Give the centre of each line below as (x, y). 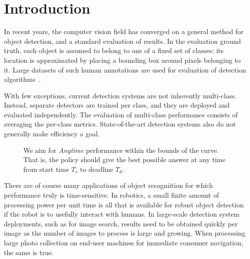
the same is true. (29, 252)
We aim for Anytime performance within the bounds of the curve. (121, 150)
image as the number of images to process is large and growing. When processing (125, 233)
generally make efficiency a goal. (52, 134)
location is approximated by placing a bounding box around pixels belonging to (122, 60)
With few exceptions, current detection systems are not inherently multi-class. (120, 95)
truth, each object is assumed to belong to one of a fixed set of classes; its (114, 50)
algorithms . (22, 79)
